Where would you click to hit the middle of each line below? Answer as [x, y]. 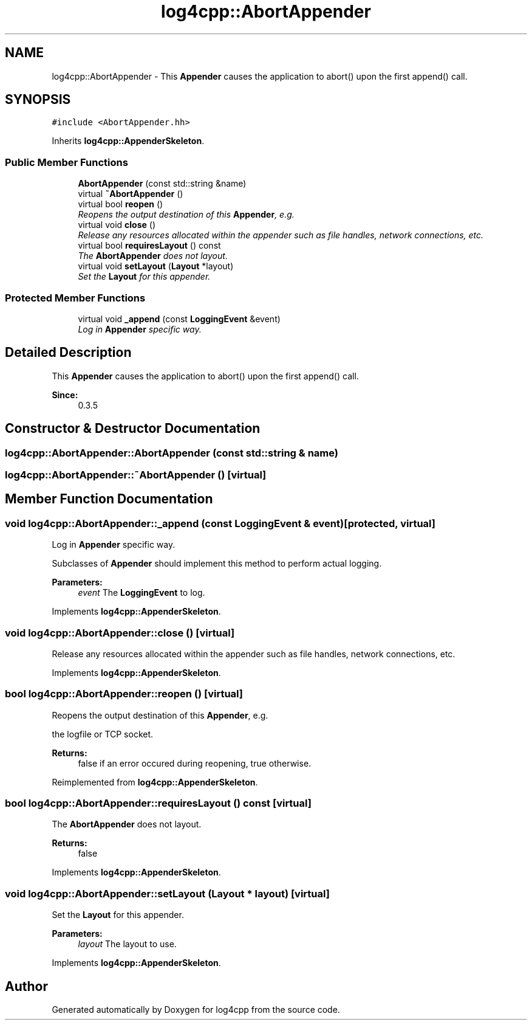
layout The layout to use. [127, 944]
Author [26, 986]
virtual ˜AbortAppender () [131, 194]
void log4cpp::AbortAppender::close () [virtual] [120, 633]
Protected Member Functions [75, 298]
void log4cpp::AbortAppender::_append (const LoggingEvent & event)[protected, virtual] [220, 523]
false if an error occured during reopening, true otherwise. [195, 763]
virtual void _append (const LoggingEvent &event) [179, 319]
